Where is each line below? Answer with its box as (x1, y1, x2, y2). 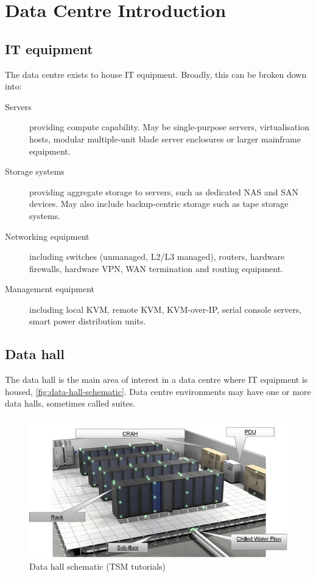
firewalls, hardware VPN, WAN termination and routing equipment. (29, 262, 284, 275)
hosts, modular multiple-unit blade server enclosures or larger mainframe (29, 132, 301, 145)
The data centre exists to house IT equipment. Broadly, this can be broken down (5, 68, 307, 80)
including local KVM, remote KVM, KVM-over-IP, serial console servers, (29, 302, 302, 315)
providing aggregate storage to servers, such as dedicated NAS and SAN (29, 185, 298, 198)
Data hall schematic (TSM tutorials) (29, 559, 166, 572)
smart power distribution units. (29, 315, 146, 327)
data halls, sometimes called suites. (5, 397, 136, 410)
